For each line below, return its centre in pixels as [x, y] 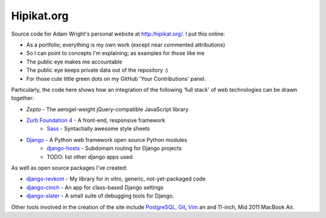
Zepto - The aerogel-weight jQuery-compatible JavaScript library [107, 109]
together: [23, 98]
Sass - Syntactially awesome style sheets [98, 129]
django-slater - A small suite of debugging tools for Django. [100, 196]
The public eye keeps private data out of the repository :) [97, 70]
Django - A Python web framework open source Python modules [107, 139]
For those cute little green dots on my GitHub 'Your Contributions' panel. [116, 79]
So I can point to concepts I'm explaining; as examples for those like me [115, 53]
